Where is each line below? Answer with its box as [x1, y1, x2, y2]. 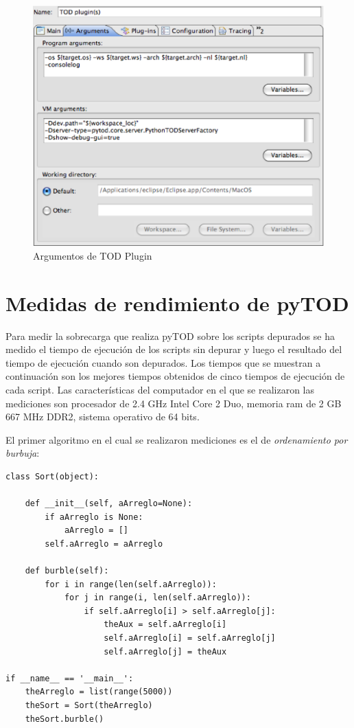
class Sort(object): [5, 471, 99, 481]
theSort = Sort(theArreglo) [25, 701, 153, 711]
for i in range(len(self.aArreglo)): [45, 579, 217, 589]
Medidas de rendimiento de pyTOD [5, 288, 349, 317]
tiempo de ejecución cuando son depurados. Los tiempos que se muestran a [5, 355, 321, 369]
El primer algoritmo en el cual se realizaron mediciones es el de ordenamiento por [5, 432, 348, 446]
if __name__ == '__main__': [5, 673, 134, 683]
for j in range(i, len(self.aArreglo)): [64, 593, 251, 603]
